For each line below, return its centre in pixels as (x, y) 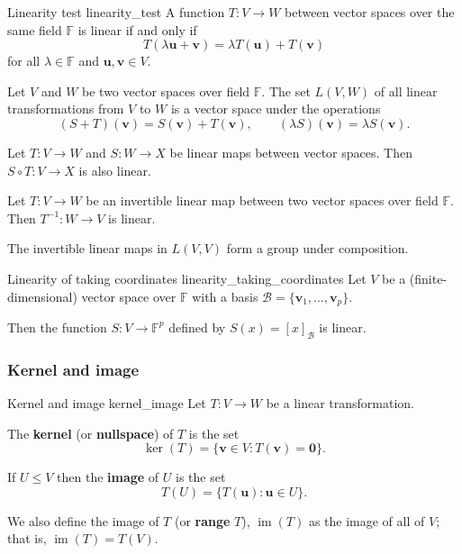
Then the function (57, 327)
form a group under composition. (317, 248)
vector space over (129, 296)
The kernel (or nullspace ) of (91, 433)
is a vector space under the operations (276, 109)
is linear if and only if (137, 29)
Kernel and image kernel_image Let (107, 403)
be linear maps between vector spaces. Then (291, 152)
